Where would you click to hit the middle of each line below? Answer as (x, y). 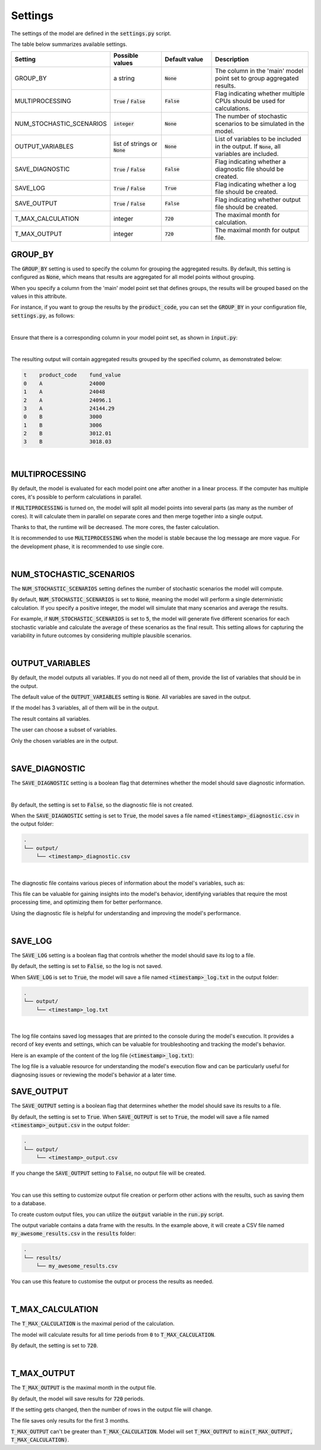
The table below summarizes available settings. (69, 44)
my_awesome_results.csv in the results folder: (73, 1234)
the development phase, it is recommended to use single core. (87, 546)
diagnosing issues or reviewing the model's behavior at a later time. (94, 1075)
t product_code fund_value (72, 375)
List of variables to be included (258, 139)
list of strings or (135, 144)
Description (232, 60)
